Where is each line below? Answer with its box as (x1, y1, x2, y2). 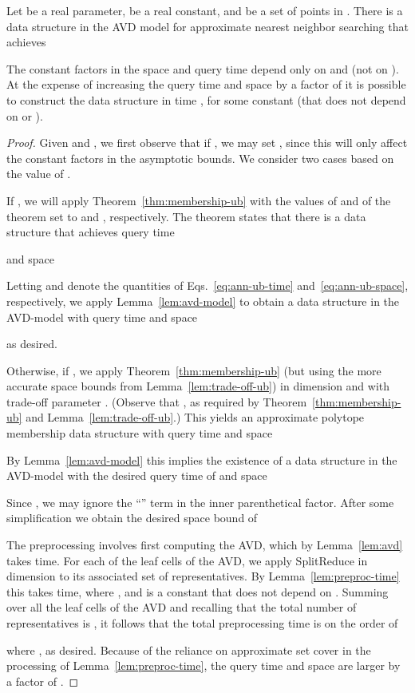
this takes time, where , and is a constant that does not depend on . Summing (6, 583, 389, 600)
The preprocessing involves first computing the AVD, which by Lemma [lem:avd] (6, 537, 403, 553)
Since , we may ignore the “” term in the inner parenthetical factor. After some (6, 493, 394, 510)
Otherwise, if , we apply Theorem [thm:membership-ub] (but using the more (6, 362, 381, 378)
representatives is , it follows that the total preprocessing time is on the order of (6, 615, 398, 631)
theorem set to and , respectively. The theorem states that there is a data (6, 208, 366, 224)
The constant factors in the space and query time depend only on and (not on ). (6, 60, 399, 77)
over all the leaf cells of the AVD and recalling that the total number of (6, 599, 357, 616)
